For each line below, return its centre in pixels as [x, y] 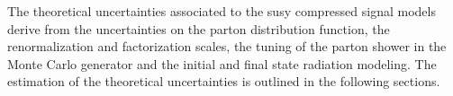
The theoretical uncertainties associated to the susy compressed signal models [222, 11]
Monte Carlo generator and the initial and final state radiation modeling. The [222, 63]
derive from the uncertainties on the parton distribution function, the [199, 28]
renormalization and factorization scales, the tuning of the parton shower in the [227, 46]
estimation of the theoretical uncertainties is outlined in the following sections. [224, 81]
